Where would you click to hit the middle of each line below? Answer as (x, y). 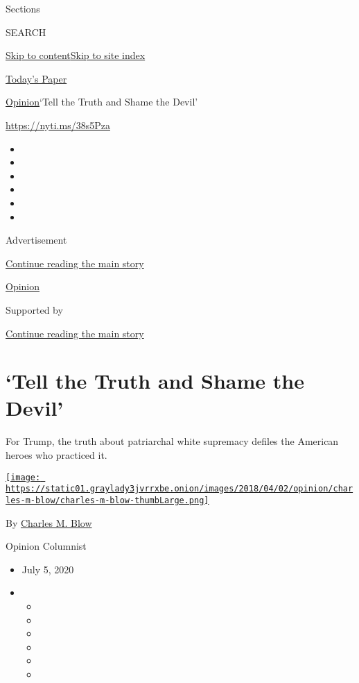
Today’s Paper (36, 78)
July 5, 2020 (48, 569)
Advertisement (36, 240)
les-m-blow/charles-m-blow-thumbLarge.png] (107, 500)
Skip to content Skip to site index (76, 55)
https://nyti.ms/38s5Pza (58, 125)
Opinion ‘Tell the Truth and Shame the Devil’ (102, 102)
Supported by (34, 309)
